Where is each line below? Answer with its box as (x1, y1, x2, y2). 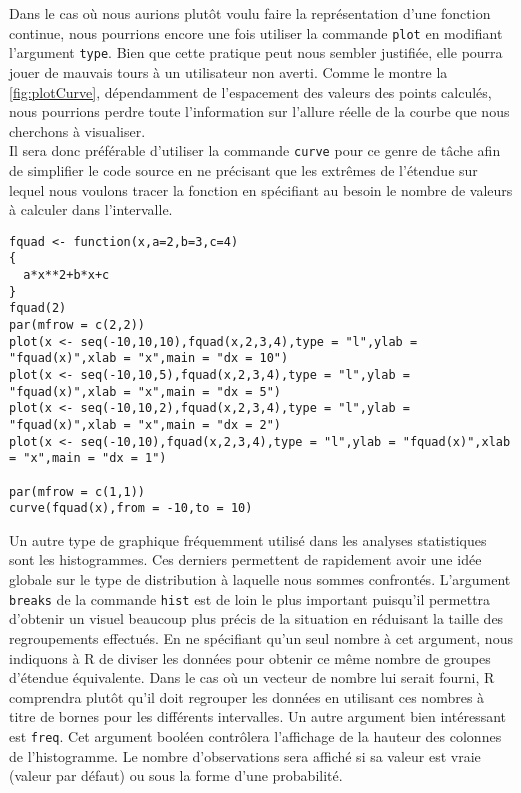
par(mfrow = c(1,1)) (9, 484, 146, 499)
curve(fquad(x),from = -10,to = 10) (9, 501, 253, 516)
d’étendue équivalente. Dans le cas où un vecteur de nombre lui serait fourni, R (9, 667, 495, 688)
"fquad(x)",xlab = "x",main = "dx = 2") (9, 417, 282, 432)
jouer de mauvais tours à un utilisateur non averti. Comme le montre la (9, 61, 448, 82)
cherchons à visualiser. (9, 120, 146, 141)
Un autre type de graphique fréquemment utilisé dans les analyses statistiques (9, 529, 487, 550)
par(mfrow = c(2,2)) (9, 318, 146, 332)
